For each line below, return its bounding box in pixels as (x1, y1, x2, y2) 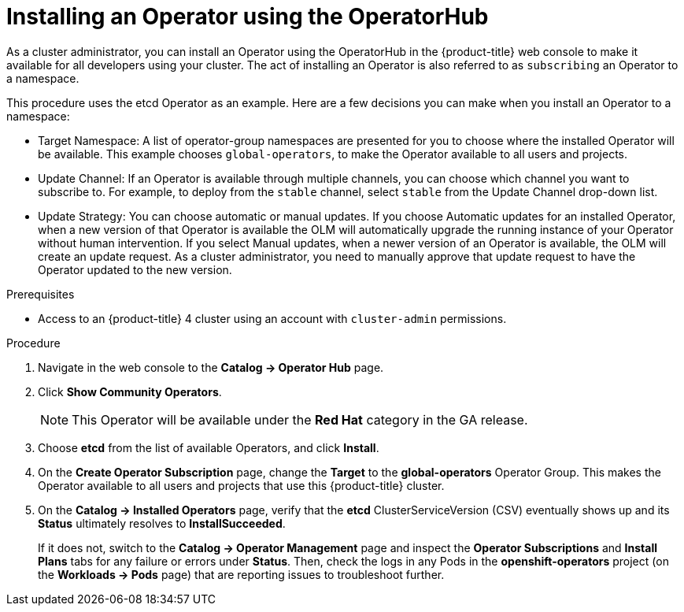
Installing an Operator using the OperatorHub (6, 3, 489, 30)
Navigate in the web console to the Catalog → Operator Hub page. (38, 360, 384, 374)
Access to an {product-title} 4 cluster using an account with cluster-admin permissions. (38, 311, 507, 325)
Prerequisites (6, 287, 75, 301)
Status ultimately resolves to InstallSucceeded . (38, 516, 286, 530)
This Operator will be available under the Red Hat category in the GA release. (72, 411, 528, 428)
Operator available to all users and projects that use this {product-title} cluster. (38, 478, 445, 492)
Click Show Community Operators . (38, 384, 222, 399)
